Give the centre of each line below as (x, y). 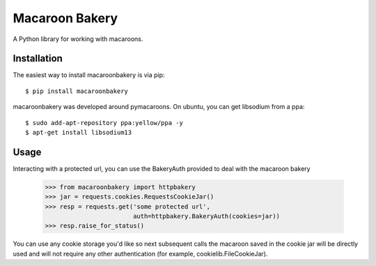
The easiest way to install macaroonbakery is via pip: (89, 75)
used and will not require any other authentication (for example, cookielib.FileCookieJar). (140, 253)
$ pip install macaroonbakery (77, 91)
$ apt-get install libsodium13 (79, 133)
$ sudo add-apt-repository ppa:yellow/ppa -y (104, 123)
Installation (38, 59)
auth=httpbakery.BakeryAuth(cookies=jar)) (206, 216)
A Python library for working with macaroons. (78, 39)
